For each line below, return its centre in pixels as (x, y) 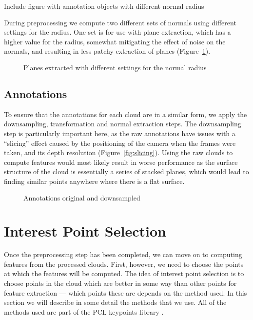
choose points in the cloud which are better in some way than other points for (120, 283)
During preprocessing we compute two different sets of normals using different (120, 22)
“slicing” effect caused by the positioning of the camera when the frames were (120, 143)
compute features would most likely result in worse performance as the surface (121, 162)
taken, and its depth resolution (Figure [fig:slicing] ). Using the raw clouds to (118, 152)
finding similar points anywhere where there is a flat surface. (94, 181)
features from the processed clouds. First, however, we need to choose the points (124, 264)
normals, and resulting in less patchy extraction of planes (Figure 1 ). (107, 51)
